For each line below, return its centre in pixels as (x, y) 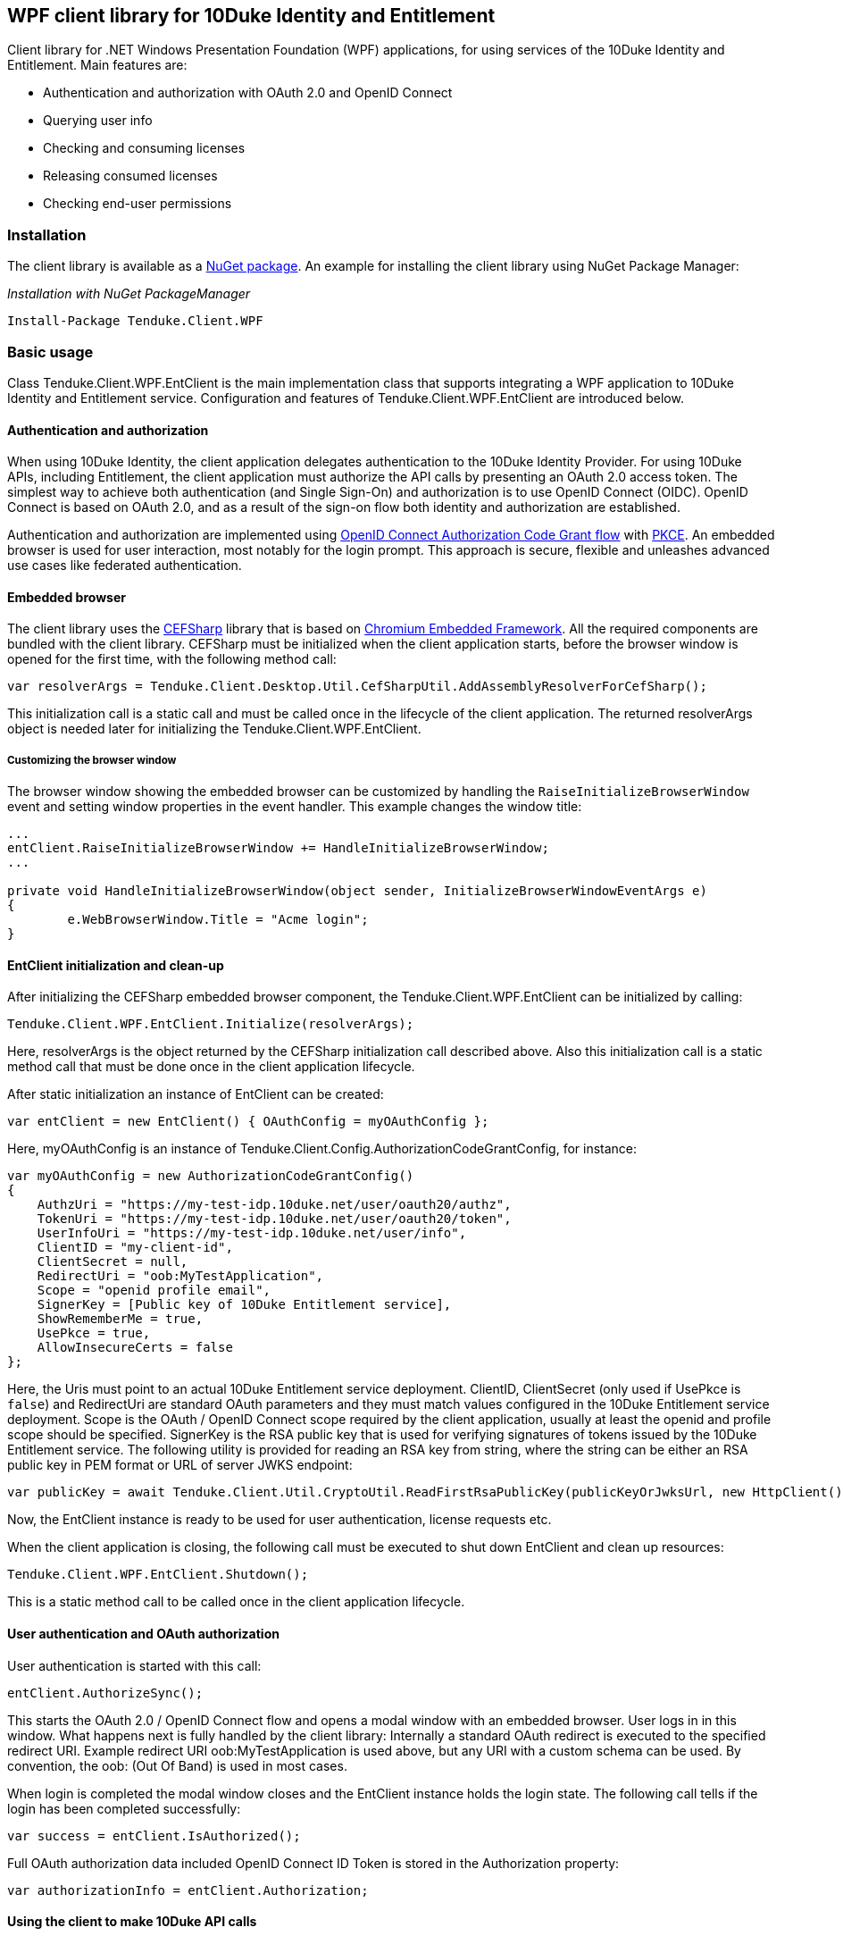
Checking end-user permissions (138, 204)
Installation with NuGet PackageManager (129, 294)
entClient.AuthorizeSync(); (105, 1693)
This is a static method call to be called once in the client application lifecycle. (236, 1602)
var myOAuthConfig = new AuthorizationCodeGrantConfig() (211, 1176)
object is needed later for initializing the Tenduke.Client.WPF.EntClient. (214, 729)
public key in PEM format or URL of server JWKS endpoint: (180, 1465)
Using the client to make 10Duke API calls (132, 1922)
